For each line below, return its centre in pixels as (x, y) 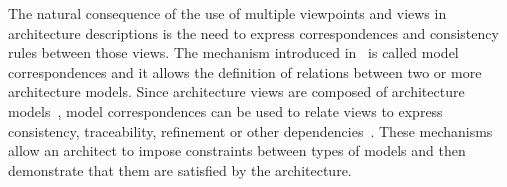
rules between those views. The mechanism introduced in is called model (233, 52)
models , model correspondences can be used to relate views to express (225, 110)
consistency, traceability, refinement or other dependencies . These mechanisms (250, 130)
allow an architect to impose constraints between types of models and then (237, 150)
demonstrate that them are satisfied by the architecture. (180, 169)
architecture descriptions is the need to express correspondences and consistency (253, 32)
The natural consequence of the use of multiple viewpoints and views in (227, 13)
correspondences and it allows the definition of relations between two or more (245, 71)
